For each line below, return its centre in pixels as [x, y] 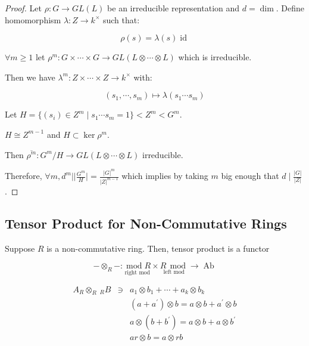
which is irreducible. [215, 57]
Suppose [20, 248]
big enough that [250, 176]
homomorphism [33, 19]
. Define [290, 8]
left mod [174, 272]
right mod [137, 272]
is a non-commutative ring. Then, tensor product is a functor [158, 248]
